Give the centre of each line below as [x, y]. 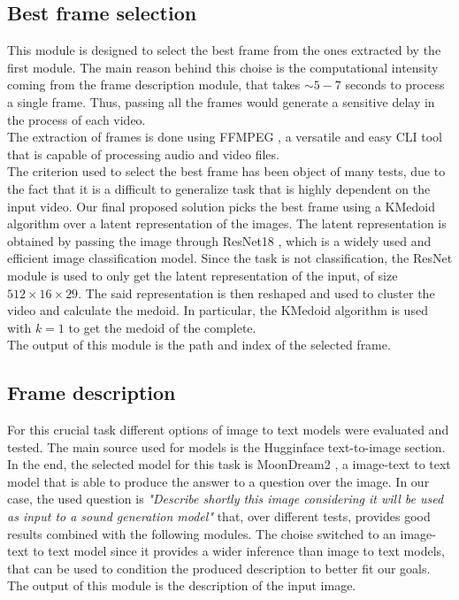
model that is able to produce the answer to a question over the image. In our [218, 481]
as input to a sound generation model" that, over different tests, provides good [219, 516]
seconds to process [395, 85]
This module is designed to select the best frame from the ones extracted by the [224, 50]
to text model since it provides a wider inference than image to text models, [239, 551]
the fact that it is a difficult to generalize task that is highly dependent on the [219, 188]
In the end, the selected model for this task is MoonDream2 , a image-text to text [229, 464]
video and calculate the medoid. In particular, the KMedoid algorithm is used [218, 310]
